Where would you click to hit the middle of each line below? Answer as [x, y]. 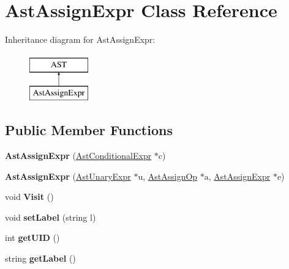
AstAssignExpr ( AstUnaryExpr [68, 176]
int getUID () [32, 238]
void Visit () [29, 197]
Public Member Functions [89, 130]
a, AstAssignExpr [237, 176]
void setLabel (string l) [51, 217]
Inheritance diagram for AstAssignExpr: [80, 39]
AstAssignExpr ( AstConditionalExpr [78, 156]
